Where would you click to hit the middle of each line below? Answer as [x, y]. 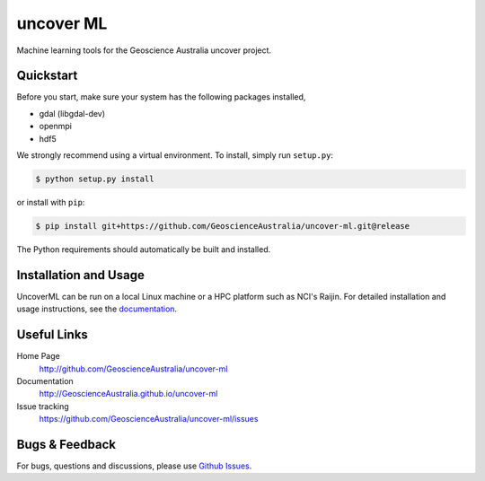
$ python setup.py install [95, 179]
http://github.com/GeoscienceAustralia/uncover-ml [133, 369]
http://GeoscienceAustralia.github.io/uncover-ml [128, 394]
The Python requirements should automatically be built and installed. [144, 249]
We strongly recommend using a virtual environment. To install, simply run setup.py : [175, 155]
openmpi [55, 127]
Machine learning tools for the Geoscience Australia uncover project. [144, 50]
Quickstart [47, 76]
